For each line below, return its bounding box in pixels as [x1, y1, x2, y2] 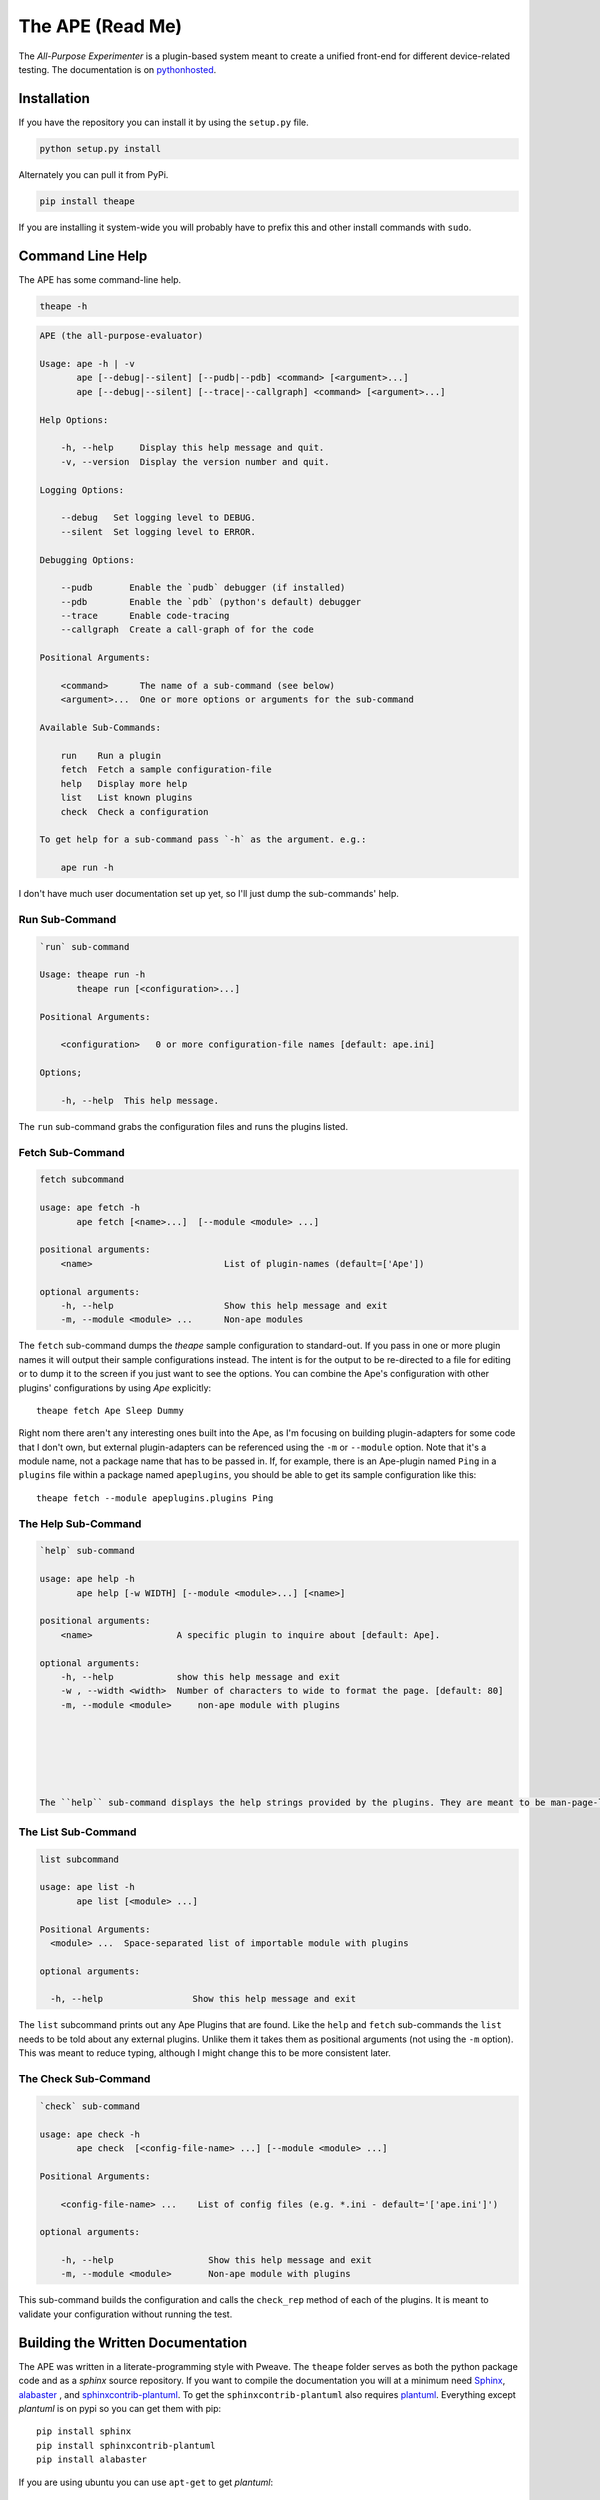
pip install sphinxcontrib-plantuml [36, 2440, 216, 2451]
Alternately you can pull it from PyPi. [18, 168, 169, 180]
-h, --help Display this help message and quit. [60, 442, 325, 454]
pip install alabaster [36, 2454, 148, 2465]
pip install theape [39, 195, 135, 207]
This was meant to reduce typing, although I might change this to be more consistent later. [18, 2047, 392, 2059]
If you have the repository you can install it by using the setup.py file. [18, 116, 309, 128]
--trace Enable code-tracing [60, 610, 230, 622]
